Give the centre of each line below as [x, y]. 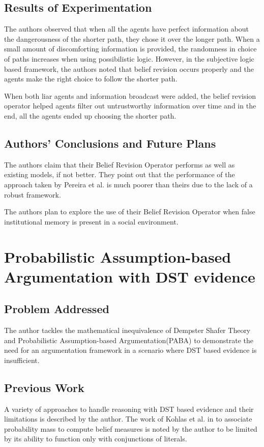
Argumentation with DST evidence [130, 276]
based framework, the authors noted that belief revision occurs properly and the [129, 68]
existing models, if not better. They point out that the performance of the [120, 174]
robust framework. [33, 194]
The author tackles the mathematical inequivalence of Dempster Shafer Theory [127, 330]
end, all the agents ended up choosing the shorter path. [90, 115]
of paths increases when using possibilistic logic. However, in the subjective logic [129, 58]
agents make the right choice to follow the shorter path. [91, 79]
